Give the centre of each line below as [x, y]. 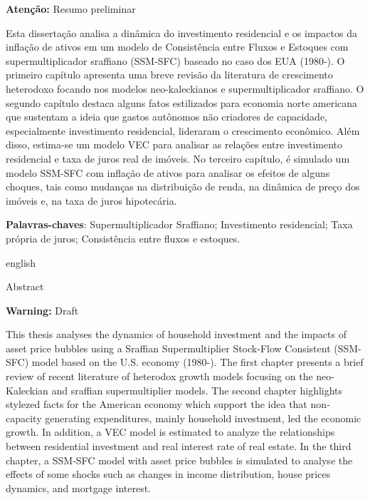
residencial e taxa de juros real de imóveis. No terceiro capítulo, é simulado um [178, 158]
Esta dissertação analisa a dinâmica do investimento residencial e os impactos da [181, 32]
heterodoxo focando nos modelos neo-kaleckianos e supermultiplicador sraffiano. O [185, 88]
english [21, 262]
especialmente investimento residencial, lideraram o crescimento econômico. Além [183, 130]
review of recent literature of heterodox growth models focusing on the [159, 376]
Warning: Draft [42, 310]
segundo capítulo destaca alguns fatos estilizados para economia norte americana [182, 102]
